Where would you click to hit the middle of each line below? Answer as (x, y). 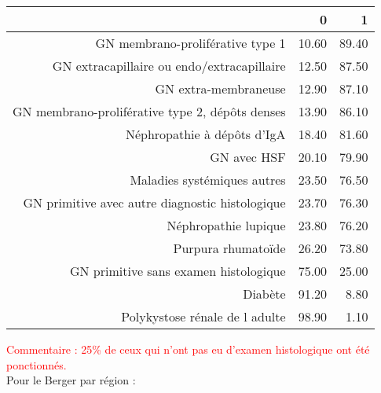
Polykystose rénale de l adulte (203, 316)
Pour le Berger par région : (71, 380)
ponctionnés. (37, 364)
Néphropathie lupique (226, 225)
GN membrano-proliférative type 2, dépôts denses (149, 111)
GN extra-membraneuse (220, 88)
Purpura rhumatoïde (229, 248)
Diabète (264, 294)
